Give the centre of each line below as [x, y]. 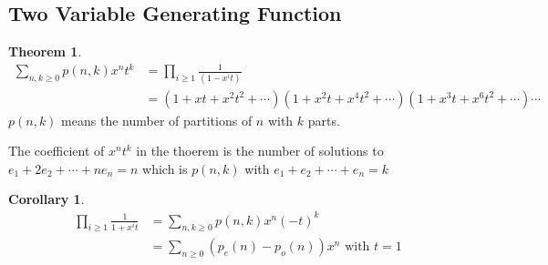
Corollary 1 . [47, 199]
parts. [324, 120]
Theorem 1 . [45, 51]
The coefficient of [57, 151]
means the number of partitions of [157, 120]
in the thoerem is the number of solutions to [260, 151]
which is [165, 168]
